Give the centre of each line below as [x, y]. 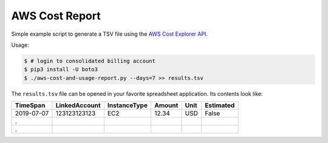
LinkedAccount [78, 105]
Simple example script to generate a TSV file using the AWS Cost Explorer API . [109, 34]
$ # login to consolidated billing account [90, 61]
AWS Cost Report [56, 16]
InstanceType [128, 105]
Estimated [220, 105]
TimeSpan [30, 105]
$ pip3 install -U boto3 [61, 69]
